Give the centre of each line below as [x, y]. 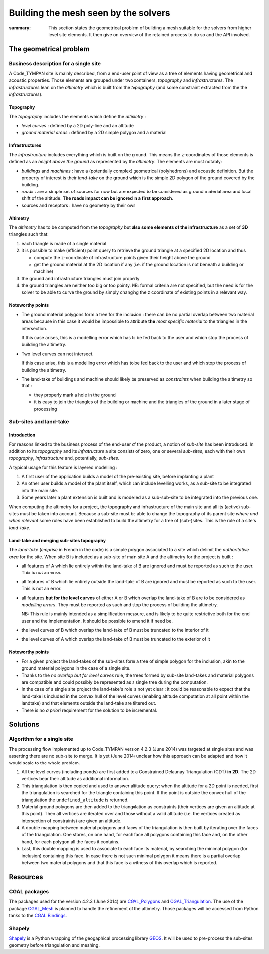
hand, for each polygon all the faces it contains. [70, 842]
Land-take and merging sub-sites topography [58, 540]
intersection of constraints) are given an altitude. [71, 821]
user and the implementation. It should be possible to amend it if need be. [97, 621]
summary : [20, 28]
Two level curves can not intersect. [58, 354]
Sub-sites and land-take [39, 422]
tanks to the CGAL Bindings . [38, 915]
